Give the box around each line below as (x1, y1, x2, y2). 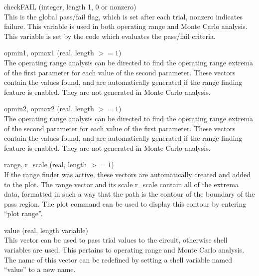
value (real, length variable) (4, 225, 88, 235)
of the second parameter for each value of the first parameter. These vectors (4, 123, 236, 133)
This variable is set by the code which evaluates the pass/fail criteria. (4, 30, 216, 41)
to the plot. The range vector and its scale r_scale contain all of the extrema (4, 179, 239, 189)
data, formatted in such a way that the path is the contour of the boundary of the (4, 189, 255, 199)
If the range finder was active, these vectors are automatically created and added (4, 169, 251, 179)
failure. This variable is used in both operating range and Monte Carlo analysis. (4, 21, 248, 31)
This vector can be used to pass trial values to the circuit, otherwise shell (4, 235, 228, 245)
